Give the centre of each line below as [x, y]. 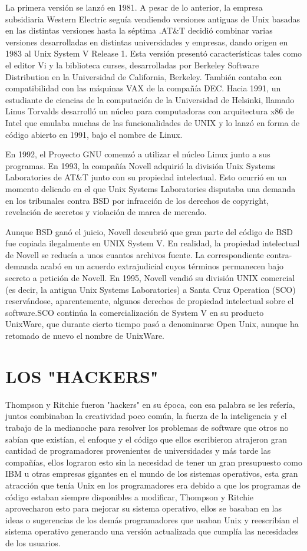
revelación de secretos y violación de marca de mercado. [106, 212]
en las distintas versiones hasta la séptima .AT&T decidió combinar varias [139, 30]
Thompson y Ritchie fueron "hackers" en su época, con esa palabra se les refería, [150, 404]
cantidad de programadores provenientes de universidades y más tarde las [138, 451]
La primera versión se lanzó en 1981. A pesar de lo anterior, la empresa [134, 7]
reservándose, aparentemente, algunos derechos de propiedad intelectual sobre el [150, 301]
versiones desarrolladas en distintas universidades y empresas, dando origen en [147, 42]
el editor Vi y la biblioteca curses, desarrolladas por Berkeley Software [132, 65]
